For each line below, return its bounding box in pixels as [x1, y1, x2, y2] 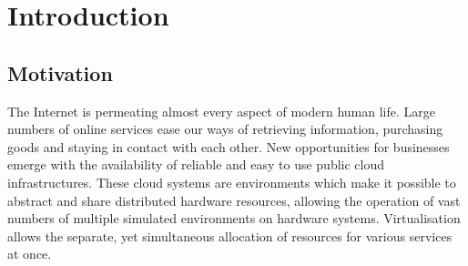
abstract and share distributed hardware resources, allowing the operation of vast [7, 190, 461, 210]
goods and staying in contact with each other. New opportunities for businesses [7, 137, 450, 156]
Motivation [7, 58, 113, 87]
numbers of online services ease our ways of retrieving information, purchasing [7, 119, 443, 138]
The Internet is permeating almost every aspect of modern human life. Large [7, 101, 435, 120]
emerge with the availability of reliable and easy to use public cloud [7, 155, 385, 174]
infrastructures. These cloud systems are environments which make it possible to [7, 172, 456, 191]
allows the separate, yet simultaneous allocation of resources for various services [7, 226, 453, 245]
